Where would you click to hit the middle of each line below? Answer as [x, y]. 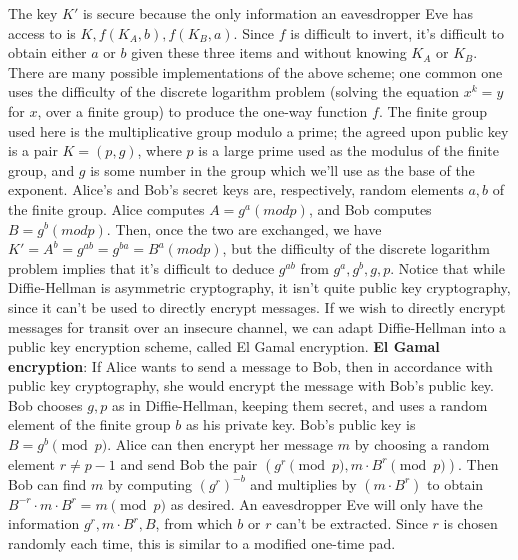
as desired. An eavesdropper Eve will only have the [326, 503]
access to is [42, 32]
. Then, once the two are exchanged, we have [244, 228]
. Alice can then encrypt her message [220, 444]
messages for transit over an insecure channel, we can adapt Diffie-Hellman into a [257, 326]
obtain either [47, 52]
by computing [150, 483]
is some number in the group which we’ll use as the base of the [282, 169]
